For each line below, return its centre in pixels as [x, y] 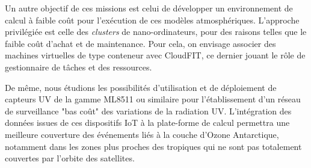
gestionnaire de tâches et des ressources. [79, 67]
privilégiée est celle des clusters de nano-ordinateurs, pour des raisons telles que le [156, 32]
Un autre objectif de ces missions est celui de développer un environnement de [149, 8]
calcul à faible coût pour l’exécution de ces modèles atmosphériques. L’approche [152, 20]
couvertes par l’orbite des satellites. [70, 158]
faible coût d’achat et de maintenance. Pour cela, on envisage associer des [140, 43]
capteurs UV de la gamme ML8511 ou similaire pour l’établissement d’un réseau [153, 99]
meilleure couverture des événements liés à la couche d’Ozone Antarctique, [142, 134]
